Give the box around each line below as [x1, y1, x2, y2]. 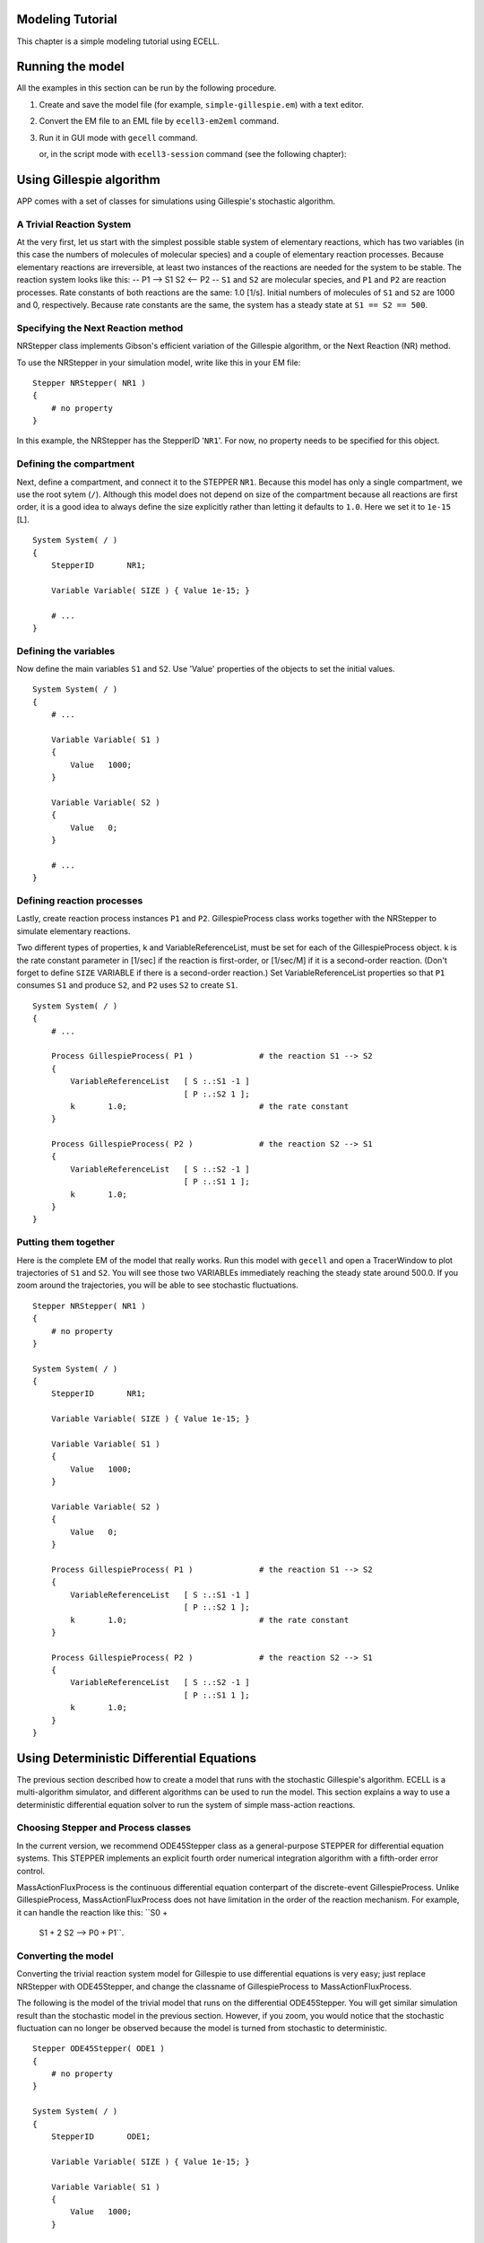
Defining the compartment [16, 458, 134, 470]
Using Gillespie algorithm [16, 171, 160, 188]
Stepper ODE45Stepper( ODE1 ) [32, 2044, 166, 2054]
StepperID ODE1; [50, 2132, 151, 2142]
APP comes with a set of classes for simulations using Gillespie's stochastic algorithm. [16, 196, 336, 206]
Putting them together [16, 1236, 116, 1249]
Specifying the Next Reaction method [16, 321, 184, 334]
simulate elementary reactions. [16, 925, 131, 937]
